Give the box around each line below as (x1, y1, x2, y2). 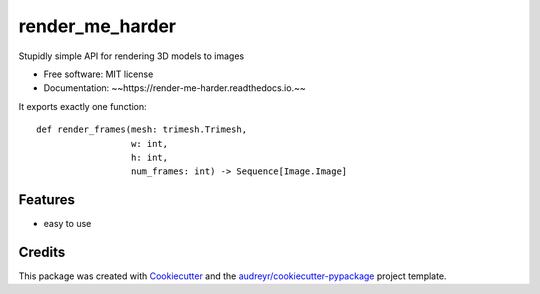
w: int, (130, 138, 169, 149)
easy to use (43, 218, 92, 230)
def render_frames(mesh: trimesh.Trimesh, (36, 124, 248, 135)
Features (18, 191, 75, 209)
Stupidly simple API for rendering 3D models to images (18, 50, 245, 62)
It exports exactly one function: (18, 100, 147, 112)
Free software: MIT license (43, 68, 154, 80)
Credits (18, 244, 66, 260)
